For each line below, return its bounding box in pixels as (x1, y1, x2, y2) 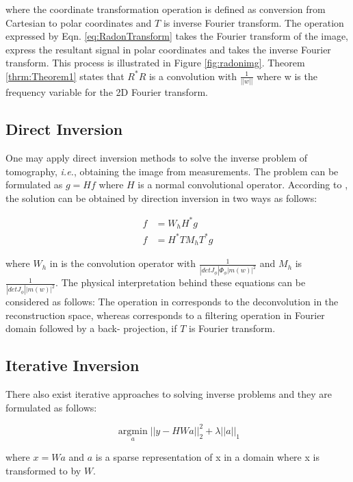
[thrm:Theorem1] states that (5, 68, 125, 83)
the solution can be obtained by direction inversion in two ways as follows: (5, 190, 317, 205)
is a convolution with (148, 68, 237, 83)
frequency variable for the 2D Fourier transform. (5, 85, 208, 99)
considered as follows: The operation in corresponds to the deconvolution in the (5, 294, 339, 309)
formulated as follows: (5, 400, 97, 414)
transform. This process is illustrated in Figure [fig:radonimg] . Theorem (5, 55, 305, 70)
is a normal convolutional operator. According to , (138, 177, 348, 192)
